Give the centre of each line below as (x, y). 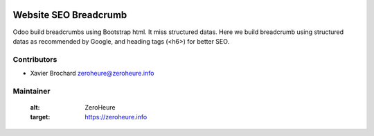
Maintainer (32, 91)
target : (40, 117)
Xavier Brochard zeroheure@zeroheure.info (92, 74)
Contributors (35, 59)
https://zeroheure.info (116, 117)
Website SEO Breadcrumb (70, 15)
